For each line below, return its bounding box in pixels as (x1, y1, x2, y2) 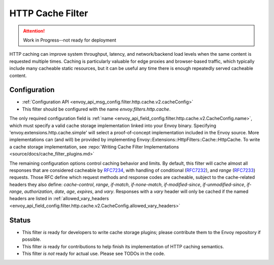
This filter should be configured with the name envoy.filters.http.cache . (22, 106, 171, 112)
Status (9, 216, 31, 224)
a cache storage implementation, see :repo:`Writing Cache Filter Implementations (9, 143, 180, 149)
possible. (22, 236, 42, 243)
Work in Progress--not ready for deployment (23, 37, 117, 43)
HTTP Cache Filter (9, 8, 88, 19)
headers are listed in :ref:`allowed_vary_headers (9, 196, 109, 202)
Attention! (23, 28, 45, 34)
